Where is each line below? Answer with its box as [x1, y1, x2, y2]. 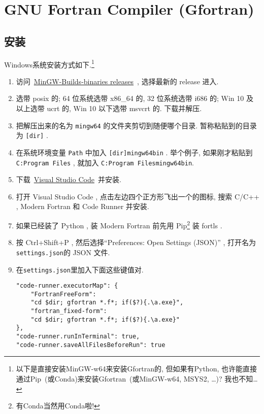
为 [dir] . [16, 130, 48, 141]
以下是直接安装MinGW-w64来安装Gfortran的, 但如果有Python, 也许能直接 [16, 363, 257, 374]
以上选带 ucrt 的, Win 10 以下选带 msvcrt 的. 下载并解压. [16, 103, 202, 114]
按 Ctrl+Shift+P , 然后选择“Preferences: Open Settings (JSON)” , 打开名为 [16, 237, 256, 248]
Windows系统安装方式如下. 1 [4, 57, 94, 70]
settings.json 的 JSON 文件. [16, 247, 110, 257]
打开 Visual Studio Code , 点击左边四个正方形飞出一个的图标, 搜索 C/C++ [16, 191, 259, 201]
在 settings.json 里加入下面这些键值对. [16, 264, 144, 274]
